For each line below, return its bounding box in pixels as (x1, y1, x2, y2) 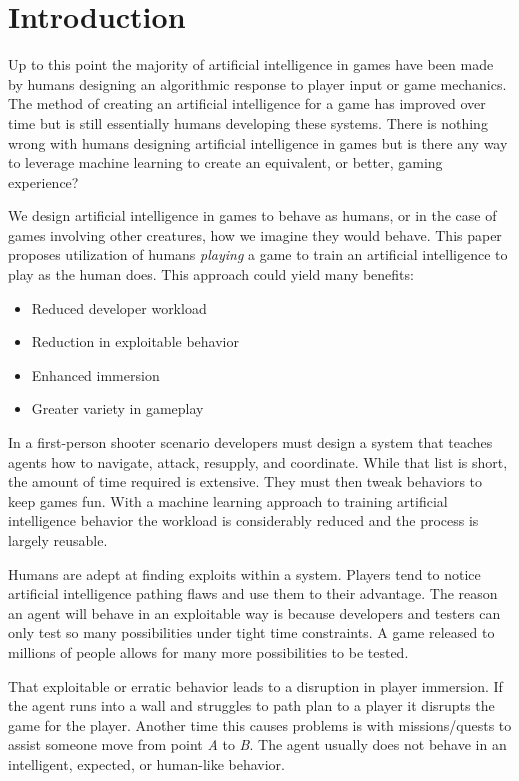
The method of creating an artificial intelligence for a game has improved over (8, 93, 486, 114)
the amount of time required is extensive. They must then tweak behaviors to (8, 471, 483, 492)
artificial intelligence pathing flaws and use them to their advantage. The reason (8, 583, 498, 604)
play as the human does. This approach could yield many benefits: (8, 264, 414, 285)
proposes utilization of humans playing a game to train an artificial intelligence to (8, 244, 508, 265)
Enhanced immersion (31, 364, 160, 385)
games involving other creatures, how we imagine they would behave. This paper (8, 224, 502, 245)
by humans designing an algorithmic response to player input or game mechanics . (8, 73, 507, 94)
